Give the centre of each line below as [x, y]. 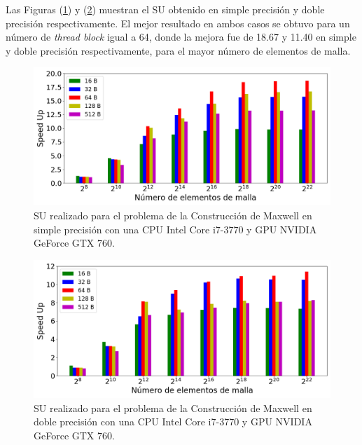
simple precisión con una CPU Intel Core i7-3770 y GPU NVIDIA [175, 229]
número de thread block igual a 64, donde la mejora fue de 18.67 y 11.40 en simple [181, 37]
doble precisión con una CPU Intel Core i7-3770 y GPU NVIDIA [173, 422]
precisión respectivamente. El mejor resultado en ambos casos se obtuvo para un [178, 23]
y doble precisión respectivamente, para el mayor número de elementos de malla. [178, 50]
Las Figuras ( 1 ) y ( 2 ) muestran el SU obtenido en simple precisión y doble [165, 9]
